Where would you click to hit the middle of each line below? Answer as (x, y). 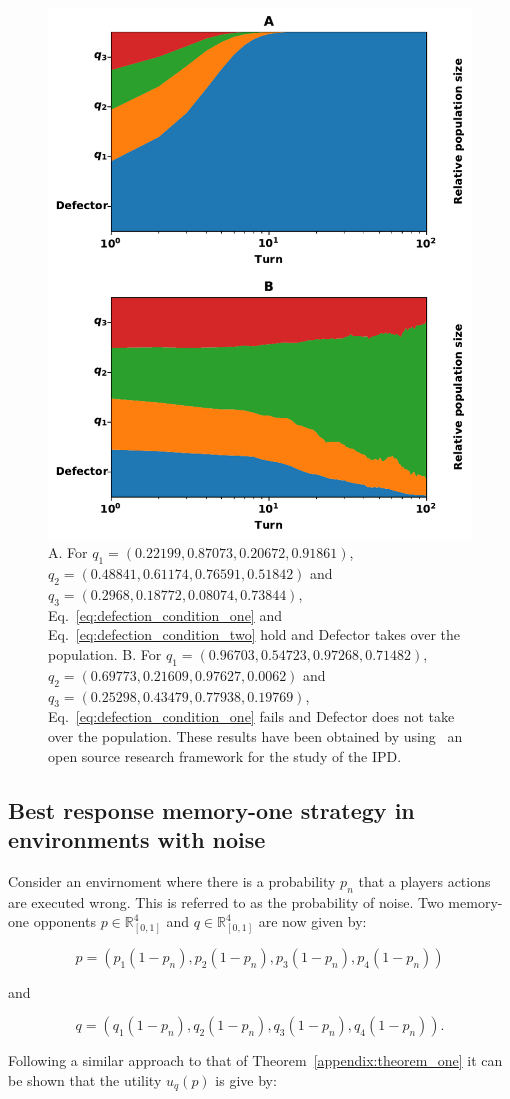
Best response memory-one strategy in (211, 809)
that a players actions (424, 880)
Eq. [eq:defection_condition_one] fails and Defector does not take (251, 716)
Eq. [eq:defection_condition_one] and (165, 614)
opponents (64, 921)
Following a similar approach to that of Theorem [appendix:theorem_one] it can (255, 1060)
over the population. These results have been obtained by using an (255, 735)
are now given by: (312, 921)
